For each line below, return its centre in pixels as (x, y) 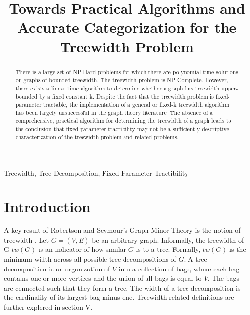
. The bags (223, 278)
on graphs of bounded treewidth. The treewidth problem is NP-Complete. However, (122, 80)
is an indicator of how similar (82, 249)
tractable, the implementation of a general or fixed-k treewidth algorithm (136, 104)
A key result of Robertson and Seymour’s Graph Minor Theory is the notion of (122, 230)
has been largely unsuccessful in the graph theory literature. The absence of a (114, 112)
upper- (230, 88)
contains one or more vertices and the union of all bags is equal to (103, 278)
